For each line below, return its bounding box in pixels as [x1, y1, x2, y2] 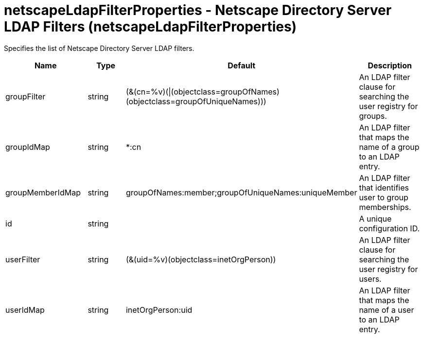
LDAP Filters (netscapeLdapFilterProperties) [4, 18, 297, 35]
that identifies [359, 182, 409, 193]
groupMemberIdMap [5, 187, 81, 197]
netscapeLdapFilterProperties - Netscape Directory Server [4, 2, 392, 18]
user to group [359, 192, 408, 202]
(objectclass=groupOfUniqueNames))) [125, 96, 266, 106]
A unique [359, 213, 392, 224]
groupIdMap [5, 142, 50, 152]
